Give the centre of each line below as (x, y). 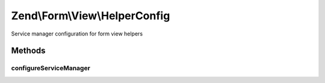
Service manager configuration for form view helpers (77, 34)
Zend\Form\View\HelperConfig (91, 16)
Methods (28, 51)
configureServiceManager (51, 68)
